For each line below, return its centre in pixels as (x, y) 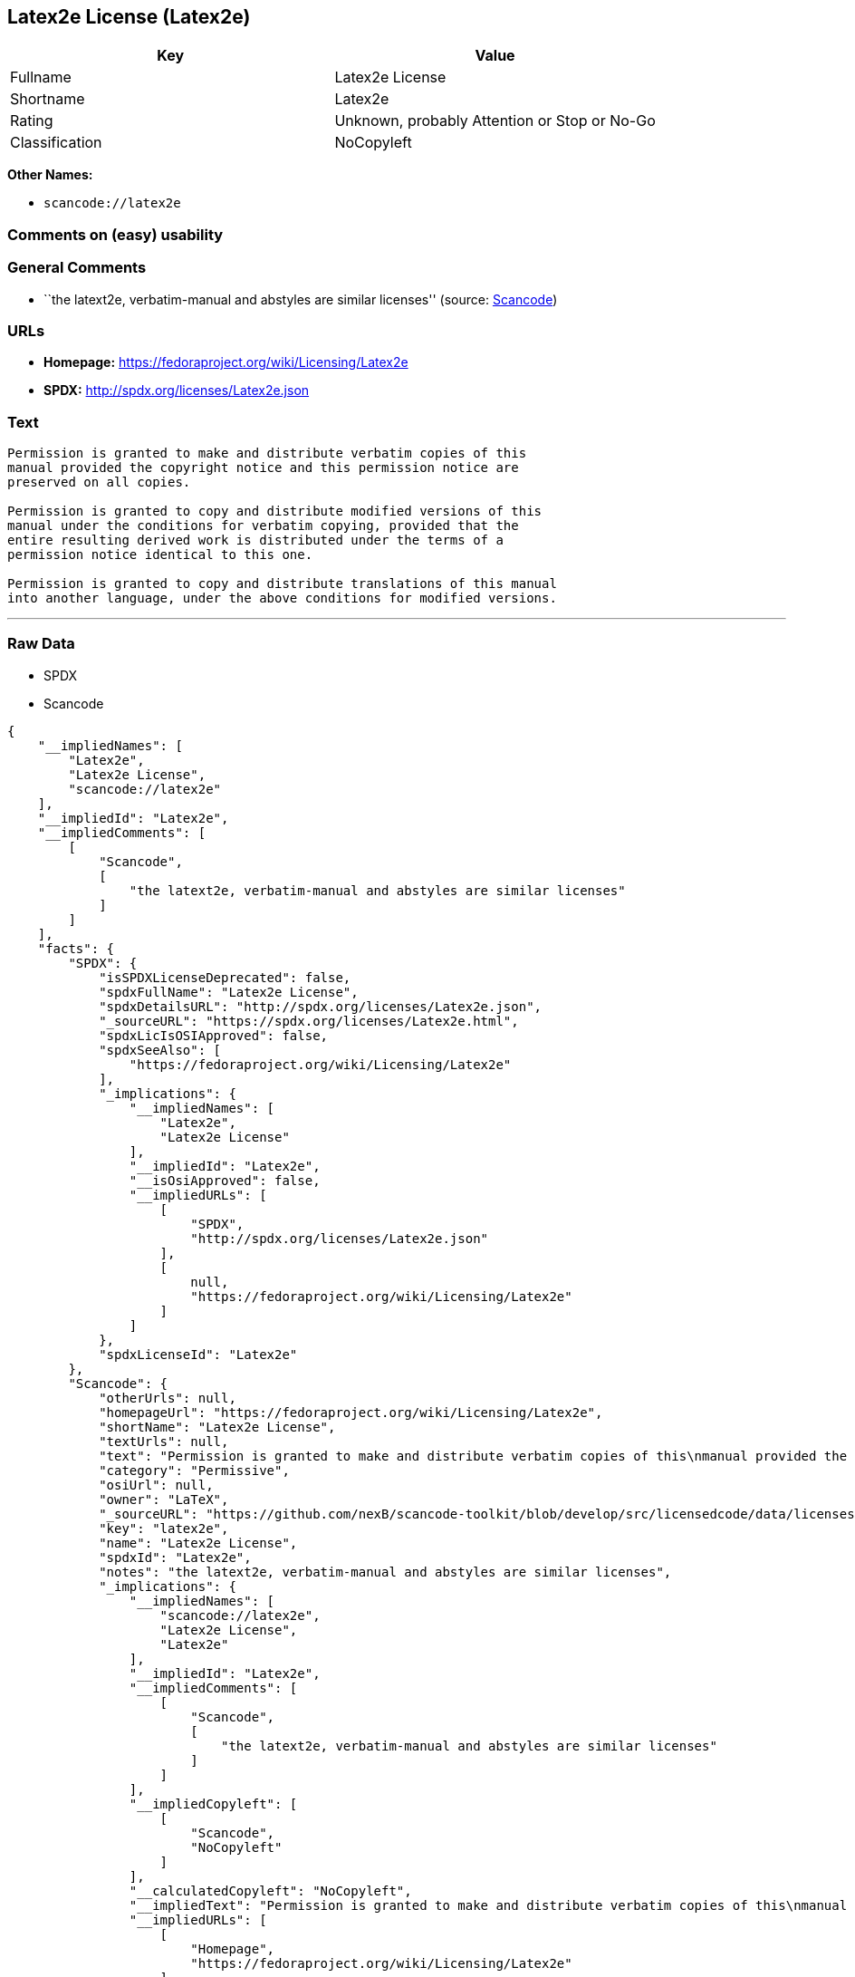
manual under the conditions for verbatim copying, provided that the (263, 526)
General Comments (77, 268)
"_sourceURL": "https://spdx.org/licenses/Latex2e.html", (309, 1021)
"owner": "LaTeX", (164, 1499)
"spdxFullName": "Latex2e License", (229, 992)
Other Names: (50, 175)
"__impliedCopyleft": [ (213, 1803)
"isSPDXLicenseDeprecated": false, (225, 977)
